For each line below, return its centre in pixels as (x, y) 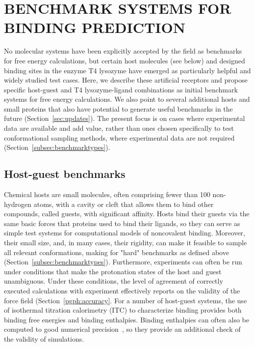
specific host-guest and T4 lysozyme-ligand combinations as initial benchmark (121, 89)
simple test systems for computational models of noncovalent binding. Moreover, (125, 233)
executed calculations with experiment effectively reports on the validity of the (122, 290)
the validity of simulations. (44, 338)
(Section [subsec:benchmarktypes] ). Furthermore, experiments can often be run (123, 262)
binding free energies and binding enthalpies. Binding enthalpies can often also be (127, 319)
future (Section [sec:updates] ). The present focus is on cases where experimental (125, 118)
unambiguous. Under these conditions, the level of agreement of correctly (114, 281)
